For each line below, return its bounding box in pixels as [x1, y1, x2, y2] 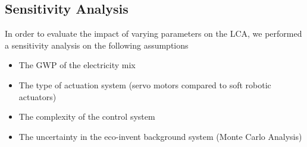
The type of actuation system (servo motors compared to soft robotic [18, 78, 271, 91]
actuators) [18, 90, 57, 103]
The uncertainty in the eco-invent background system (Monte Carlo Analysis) [18, 130, 302, 142]
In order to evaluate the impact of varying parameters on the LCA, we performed [5, 27, 302, 40]
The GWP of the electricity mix [18, 59, 136, 71]
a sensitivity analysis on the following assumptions [5, 39, 189, 51]
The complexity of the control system [18, 110, 155, 123]
